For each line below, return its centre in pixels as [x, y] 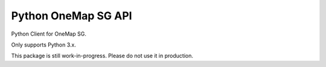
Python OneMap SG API [72, 16]
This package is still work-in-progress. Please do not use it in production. [102, 56]
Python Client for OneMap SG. [49, 34]
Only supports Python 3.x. [44, 45]
